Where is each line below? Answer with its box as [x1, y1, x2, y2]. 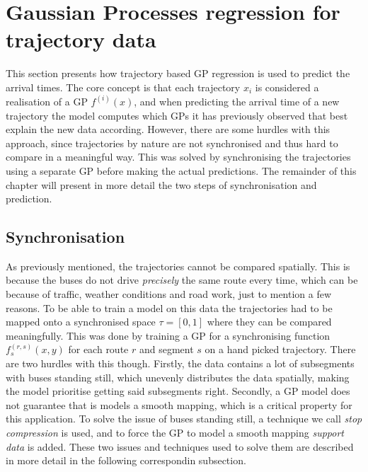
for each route [68, 342, 129, 357]
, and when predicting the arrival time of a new [134, 93, 340, 108]
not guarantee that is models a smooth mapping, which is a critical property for [6, 397, 352, 412]
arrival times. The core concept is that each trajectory [6, 79, 241, 94]
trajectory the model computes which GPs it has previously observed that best [6, 108, 348, 122]
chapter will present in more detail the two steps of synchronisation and [6, 177, 317, 192]
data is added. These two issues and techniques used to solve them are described [6, 439, 354, 454]
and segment [139, 342, 194, 357]
